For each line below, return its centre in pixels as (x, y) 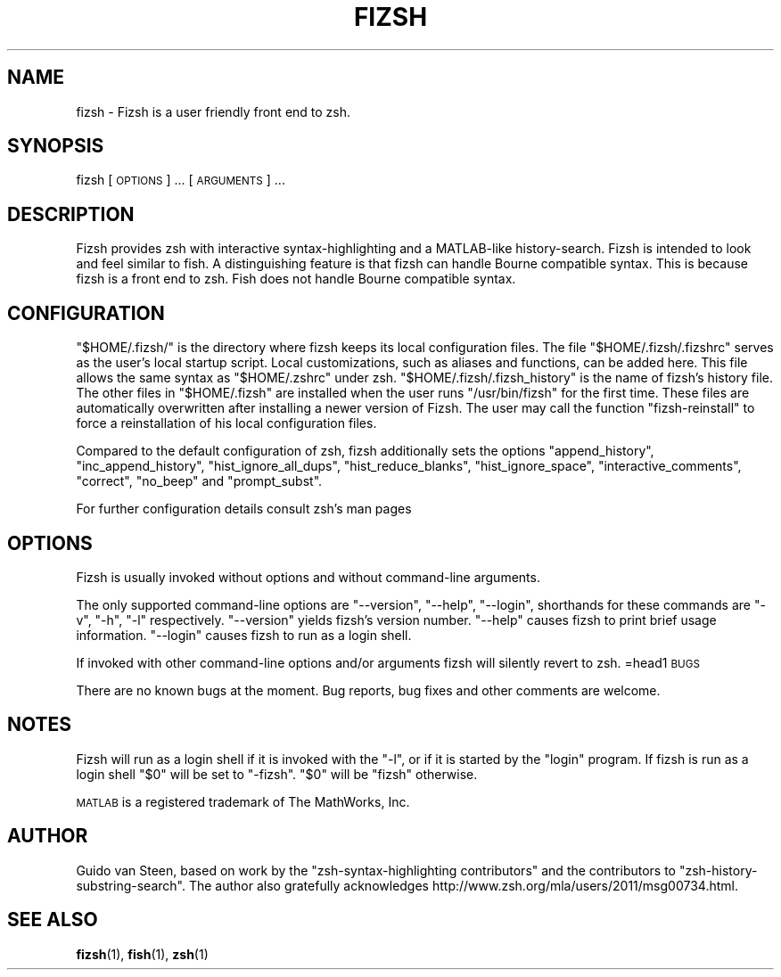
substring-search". (131, 885)
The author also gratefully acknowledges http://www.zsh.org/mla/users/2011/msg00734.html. (463, 885)
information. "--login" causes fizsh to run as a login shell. (244, 635)
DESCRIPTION (71, 214)
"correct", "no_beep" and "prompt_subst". (199, 481)
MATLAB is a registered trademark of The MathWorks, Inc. (243, 801)
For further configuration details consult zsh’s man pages (244, 509)
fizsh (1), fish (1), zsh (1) (142, 954)
